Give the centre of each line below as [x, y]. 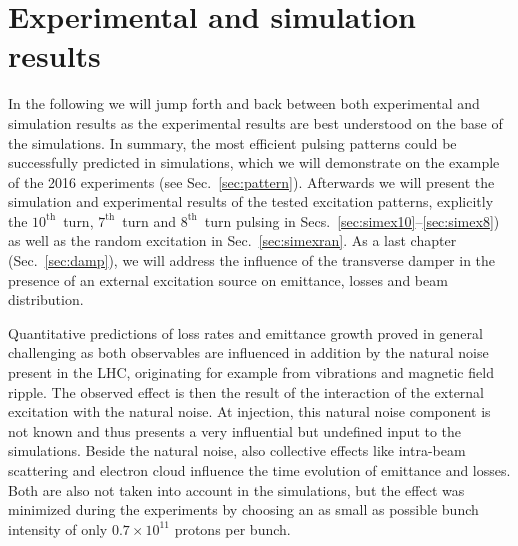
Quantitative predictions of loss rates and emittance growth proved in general [245, 332]
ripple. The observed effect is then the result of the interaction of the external [246, 391]
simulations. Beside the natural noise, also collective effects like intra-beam [237, 450]
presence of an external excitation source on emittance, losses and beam [228, 279]
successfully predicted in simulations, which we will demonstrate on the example [254, 162]
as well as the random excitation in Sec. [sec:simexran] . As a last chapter [232, 240]
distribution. [46, 299]
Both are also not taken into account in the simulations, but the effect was [236, 489]
